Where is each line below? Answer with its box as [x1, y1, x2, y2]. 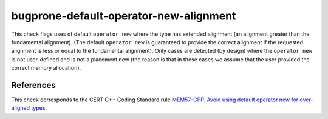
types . [31, 104, 47, 112]
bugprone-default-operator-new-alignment [11, 9, 236, 22]
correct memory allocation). [11, 64, 81, 72]
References [11, 80, 56, 90]
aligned [11, 104, 30, 112]
